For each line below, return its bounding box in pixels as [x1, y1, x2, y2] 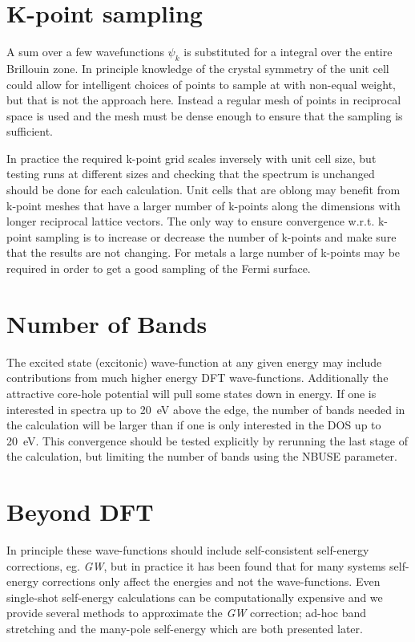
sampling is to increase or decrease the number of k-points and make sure [35, 228, 397, 245]
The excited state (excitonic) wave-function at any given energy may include [6, 353, 382, 370]
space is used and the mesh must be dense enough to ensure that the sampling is [6, 107, 403, 124]
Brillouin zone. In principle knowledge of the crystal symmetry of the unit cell [6, 59, 389, 76]
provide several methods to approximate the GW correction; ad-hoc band [6, 604, 367, 621]
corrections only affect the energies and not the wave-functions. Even [42, 573, 381, 590]
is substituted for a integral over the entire [183, 43, 393, 60]
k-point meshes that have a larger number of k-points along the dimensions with [6, 197, 401, 213]
